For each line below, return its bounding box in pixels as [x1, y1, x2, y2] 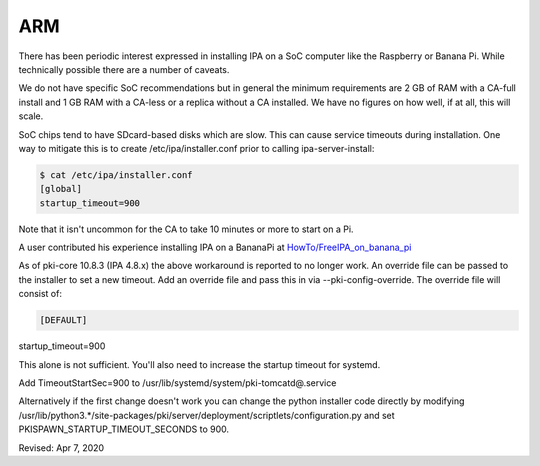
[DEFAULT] [39, 315, 88, 326]
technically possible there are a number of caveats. [18, 63, 230, 75]
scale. [18, 110, 44, 122]
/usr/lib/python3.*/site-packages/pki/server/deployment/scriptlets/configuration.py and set [18, 409, 395, 421]
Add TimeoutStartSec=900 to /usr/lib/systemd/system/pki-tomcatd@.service [18, 376, 337, 389]
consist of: [18, 288, 62, 300]
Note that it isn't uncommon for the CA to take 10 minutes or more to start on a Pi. [18, 223, 354, 235]
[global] [39, 183, 83, 195]
